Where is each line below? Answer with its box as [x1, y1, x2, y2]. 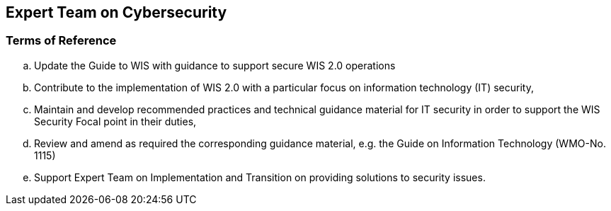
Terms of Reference [6, 33, 117, 48]
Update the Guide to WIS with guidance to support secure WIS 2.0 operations [34, 59, 396, 72]
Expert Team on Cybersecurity [6, 4, 227, 21]
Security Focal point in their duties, [34, 115, 197, 127]
